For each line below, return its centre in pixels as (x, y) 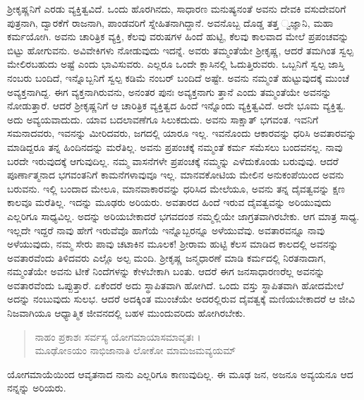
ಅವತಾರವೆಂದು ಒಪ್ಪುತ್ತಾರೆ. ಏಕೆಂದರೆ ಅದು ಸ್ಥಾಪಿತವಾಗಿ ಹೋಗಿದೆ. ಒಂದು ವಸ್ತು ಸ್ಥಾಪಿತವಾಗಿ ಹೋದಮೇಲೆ (176, 285)
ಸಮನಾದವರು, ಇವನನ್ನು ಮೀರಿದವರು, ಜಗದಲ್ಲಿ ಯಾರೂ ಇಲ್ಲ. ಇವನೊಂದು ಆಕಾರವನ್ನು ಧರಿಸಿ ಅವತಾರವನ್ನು (182, 133)
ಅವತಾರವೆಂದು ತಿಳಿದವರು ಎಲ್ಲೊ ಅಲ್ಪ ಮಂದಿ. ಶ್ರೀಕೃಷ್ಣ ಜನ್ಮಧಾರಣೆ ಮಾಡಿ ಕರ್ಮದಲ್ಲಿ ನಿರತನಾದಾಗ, (166, 257)
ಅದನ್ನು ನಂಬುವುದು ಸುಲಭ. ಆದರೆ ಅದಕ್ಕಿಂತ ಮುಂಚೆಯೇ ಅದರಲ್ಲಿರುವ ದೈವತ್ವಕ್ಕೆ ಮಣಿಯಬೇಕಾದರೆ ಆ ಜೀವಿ (181, 299)
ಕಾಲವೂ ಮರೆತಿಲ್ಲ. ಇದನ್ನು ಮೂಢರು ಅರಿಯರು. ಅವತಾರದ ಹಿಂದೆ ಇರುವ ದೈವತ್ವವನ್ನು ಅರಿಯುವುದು (169, 202)
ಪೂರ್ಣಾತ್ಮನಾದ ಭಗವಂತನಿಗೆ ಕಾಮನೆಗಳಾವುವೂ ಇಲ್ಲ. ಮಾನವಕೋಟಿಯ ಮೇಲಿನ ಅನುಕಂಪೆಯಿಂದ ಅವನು (176, 175)
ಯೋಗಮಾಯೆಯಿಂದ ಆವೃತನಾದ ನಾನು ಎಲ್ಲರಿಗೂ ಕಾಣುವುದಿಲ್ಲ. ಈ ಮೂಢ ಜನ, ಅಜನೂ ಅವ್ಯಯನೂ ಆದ (180, 374)
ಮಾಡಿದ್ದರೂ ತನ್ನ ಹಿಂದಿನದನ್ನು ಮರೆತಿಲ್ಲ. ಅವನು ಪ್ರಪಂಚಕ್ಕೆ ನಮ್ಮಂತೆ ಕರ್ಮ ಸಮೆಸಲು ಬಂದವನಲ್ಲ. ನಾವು (175, 146)
